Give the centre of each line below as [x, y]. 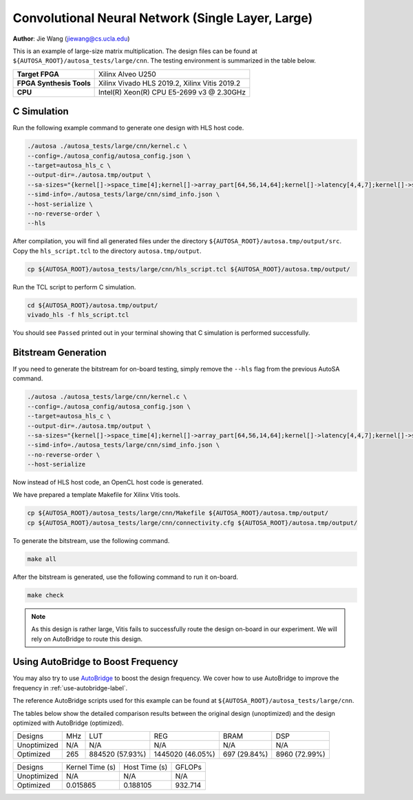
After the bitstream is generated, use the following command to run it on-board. [126, 577]
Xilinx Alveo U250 [127, 74]
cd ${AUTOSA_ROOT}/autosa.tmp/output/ [93, 305]
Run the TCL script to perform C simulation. [74, 287]
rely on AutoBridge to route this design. [87, 639]
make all [42, 559]
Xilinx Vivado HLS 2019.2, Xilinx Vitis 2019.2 [170, 83]
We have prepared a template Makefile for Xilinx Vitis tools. [96, 495]
